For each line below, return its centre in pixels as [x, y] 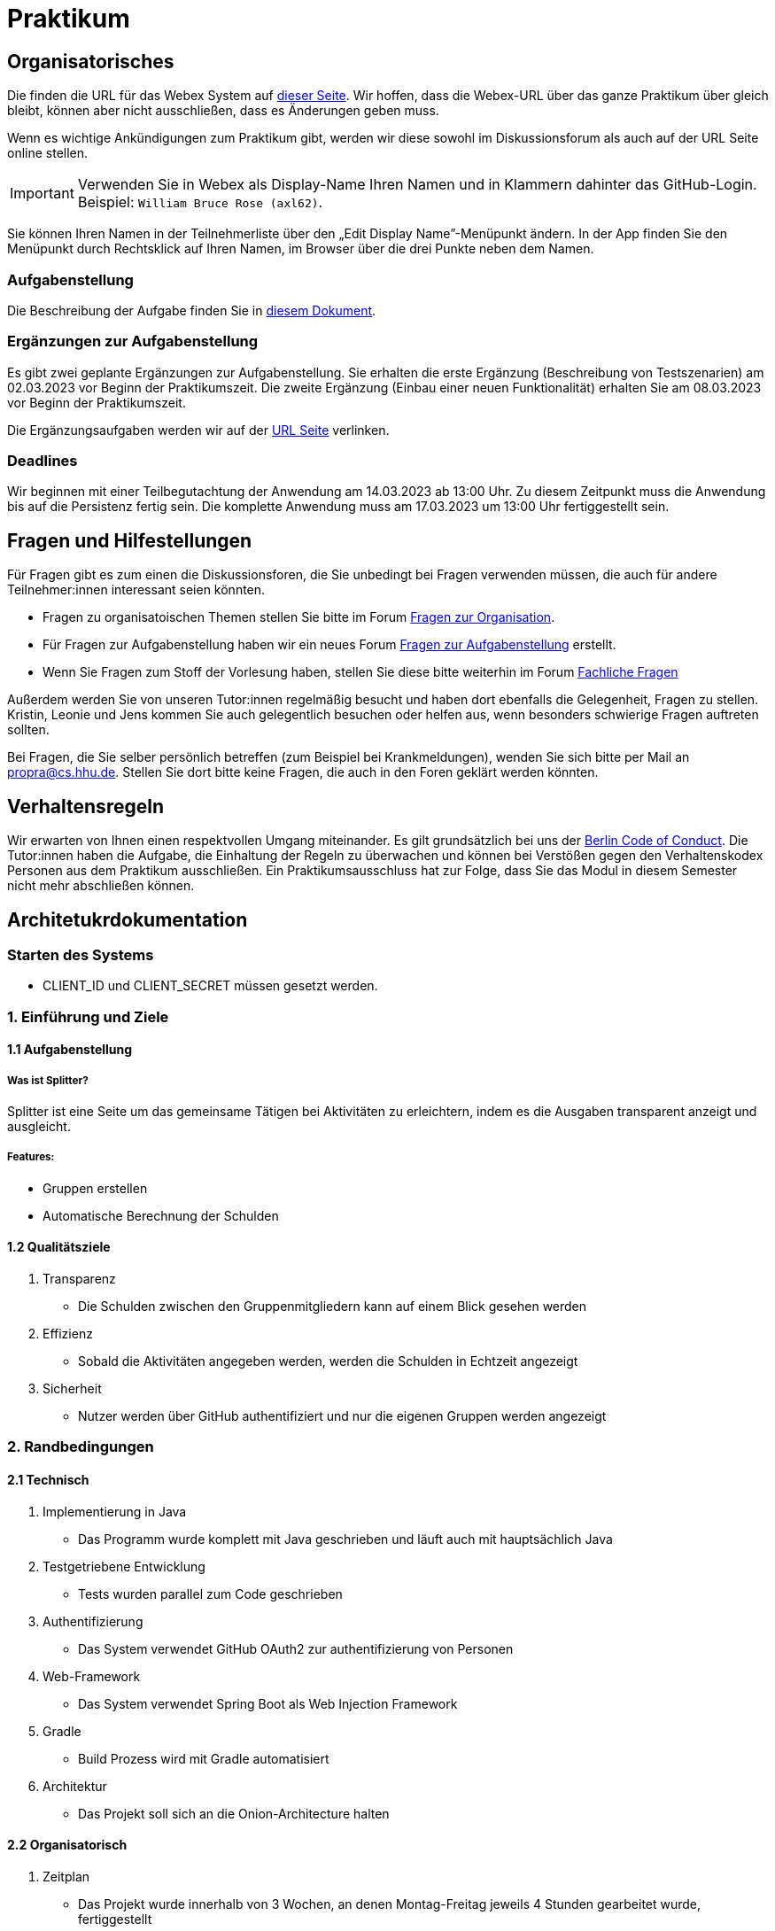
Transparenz [79, 1279]
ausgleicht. [39, 1127]
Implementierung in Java [115, 1511]
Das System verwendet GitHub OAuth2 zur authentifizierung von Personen [296, 1648]
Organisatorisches [91, 61]
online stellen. [48, 153]
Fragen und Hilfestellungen [130, 540]
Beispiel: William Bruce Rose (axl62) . [200, 202]
